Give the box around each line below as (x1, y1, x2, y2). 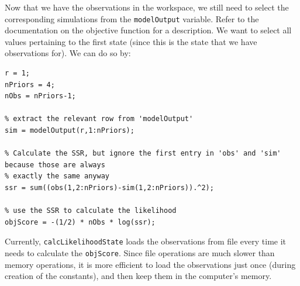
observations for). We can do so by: (5, 47, 131, 59)
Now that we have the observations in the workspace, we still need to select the (5, 1, 289, 13)
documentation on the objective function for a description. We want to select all (5, 24, 292, 36)
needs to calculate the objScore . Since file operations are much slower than (5, 247, 275, 259)
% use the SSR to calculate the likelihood (5, 206, 177, 215)
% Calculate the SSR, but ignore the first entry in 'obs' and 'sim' (5, 149, 281, 158)
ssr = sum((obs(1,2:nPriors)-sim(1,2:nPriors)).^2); (5, 183, 214, 192)
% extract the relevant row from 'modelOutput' (5, 115, 194, 123)
